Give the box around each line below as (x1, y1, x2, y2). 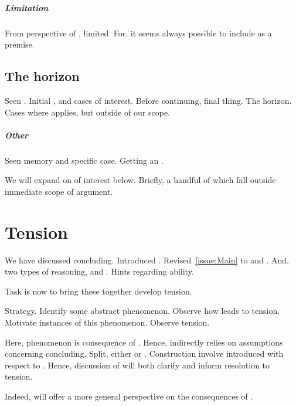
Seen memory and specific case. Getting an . (5, 154, 164, 166)
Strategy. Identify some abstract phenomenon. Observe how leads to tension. (5, 304, 280, 317)
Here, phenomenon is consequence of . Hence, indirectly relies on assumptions (5, 336, 283, 348)
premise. (5, 38, 35, 50)
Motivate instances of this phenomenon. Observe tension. (5, 316, 210, 328)
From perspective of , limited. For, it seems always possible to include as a (5, 26, 272, 39)
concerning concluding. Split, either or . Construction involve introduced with (5, 347, 284, 360)
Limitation (5, 1, 49, 13)
